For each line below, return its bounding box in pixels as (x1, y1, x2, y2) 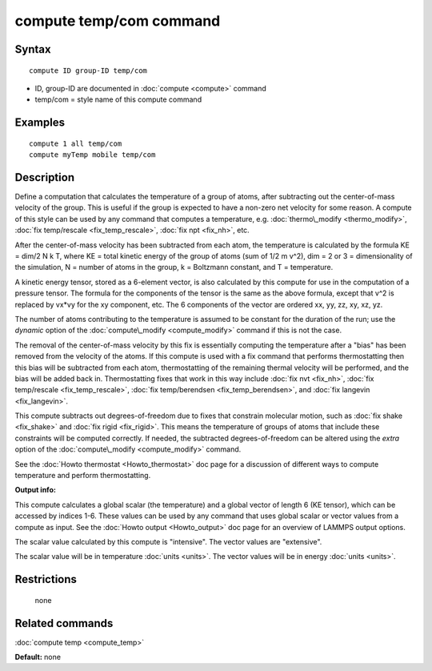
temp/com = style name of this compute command (34, 94, 202, 104)
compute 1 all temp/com (29, 139, 122, 148)
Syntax (14, 42, 51, 56)
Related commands (14, 617, 114, 630)
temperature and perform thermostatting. (14, 471, 151, 480)
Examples (14, 116, 66, 130)
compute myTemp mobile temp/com (29, 151, 156, 159)
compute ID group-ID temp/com (29, 66, 148, 75)
